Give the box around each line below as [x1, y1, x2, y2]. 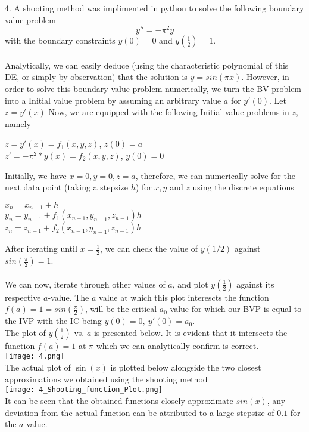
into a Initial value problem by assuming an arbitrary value [5, 94, 221, 106]
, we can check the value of [100, 242, 198, 255]
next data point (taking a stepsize [5, 181, 129, 193]
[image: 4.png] [5, 352, 65, 361]
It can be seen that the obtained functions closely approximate [5, 394, 233, 406]
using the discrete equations [192, 181, 294, 193]
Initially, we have [5, 169, 67, 181]
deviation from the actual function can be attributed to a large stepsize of [5, 406, 274, 418]
